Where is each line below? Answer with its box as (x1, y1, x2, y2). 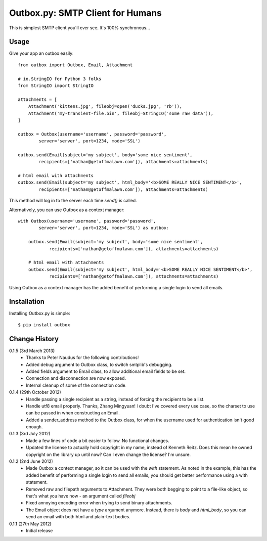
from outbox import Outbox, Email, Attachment (18, 62, 133, 68)
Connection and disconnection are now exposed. (26, 375, 126, 381)
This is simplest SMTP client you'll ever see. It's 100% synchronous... (9, 25, 150, 31)
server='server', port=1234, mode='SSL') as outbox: (39, 225, 169, 231)
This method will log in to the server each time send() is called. (9, 198, 137, 204)
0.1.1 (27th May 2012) (9, 521, 52, 527)
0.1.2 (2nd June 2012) (9, 458, 53, 464)
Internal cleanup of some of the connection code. (26, 382, 127, 388)
